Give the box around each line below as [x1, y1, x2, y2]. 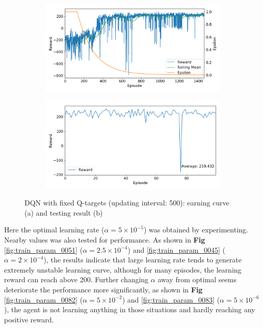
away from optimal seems [157, 274, 236, 285]
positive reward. [4, 314, 54, 324]
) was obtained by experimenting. [144, 224, 248, 235]
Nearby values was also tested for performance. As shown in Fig [4, 234, 205, 245]
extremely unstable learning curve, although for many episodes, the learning [4, 264, 242, 275]
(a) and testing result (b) [24, 207, 103, 218]
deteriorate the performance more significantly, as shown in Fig [4, 284, 203, 294]
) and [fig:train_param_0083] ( [122, 294, 220, 305]
